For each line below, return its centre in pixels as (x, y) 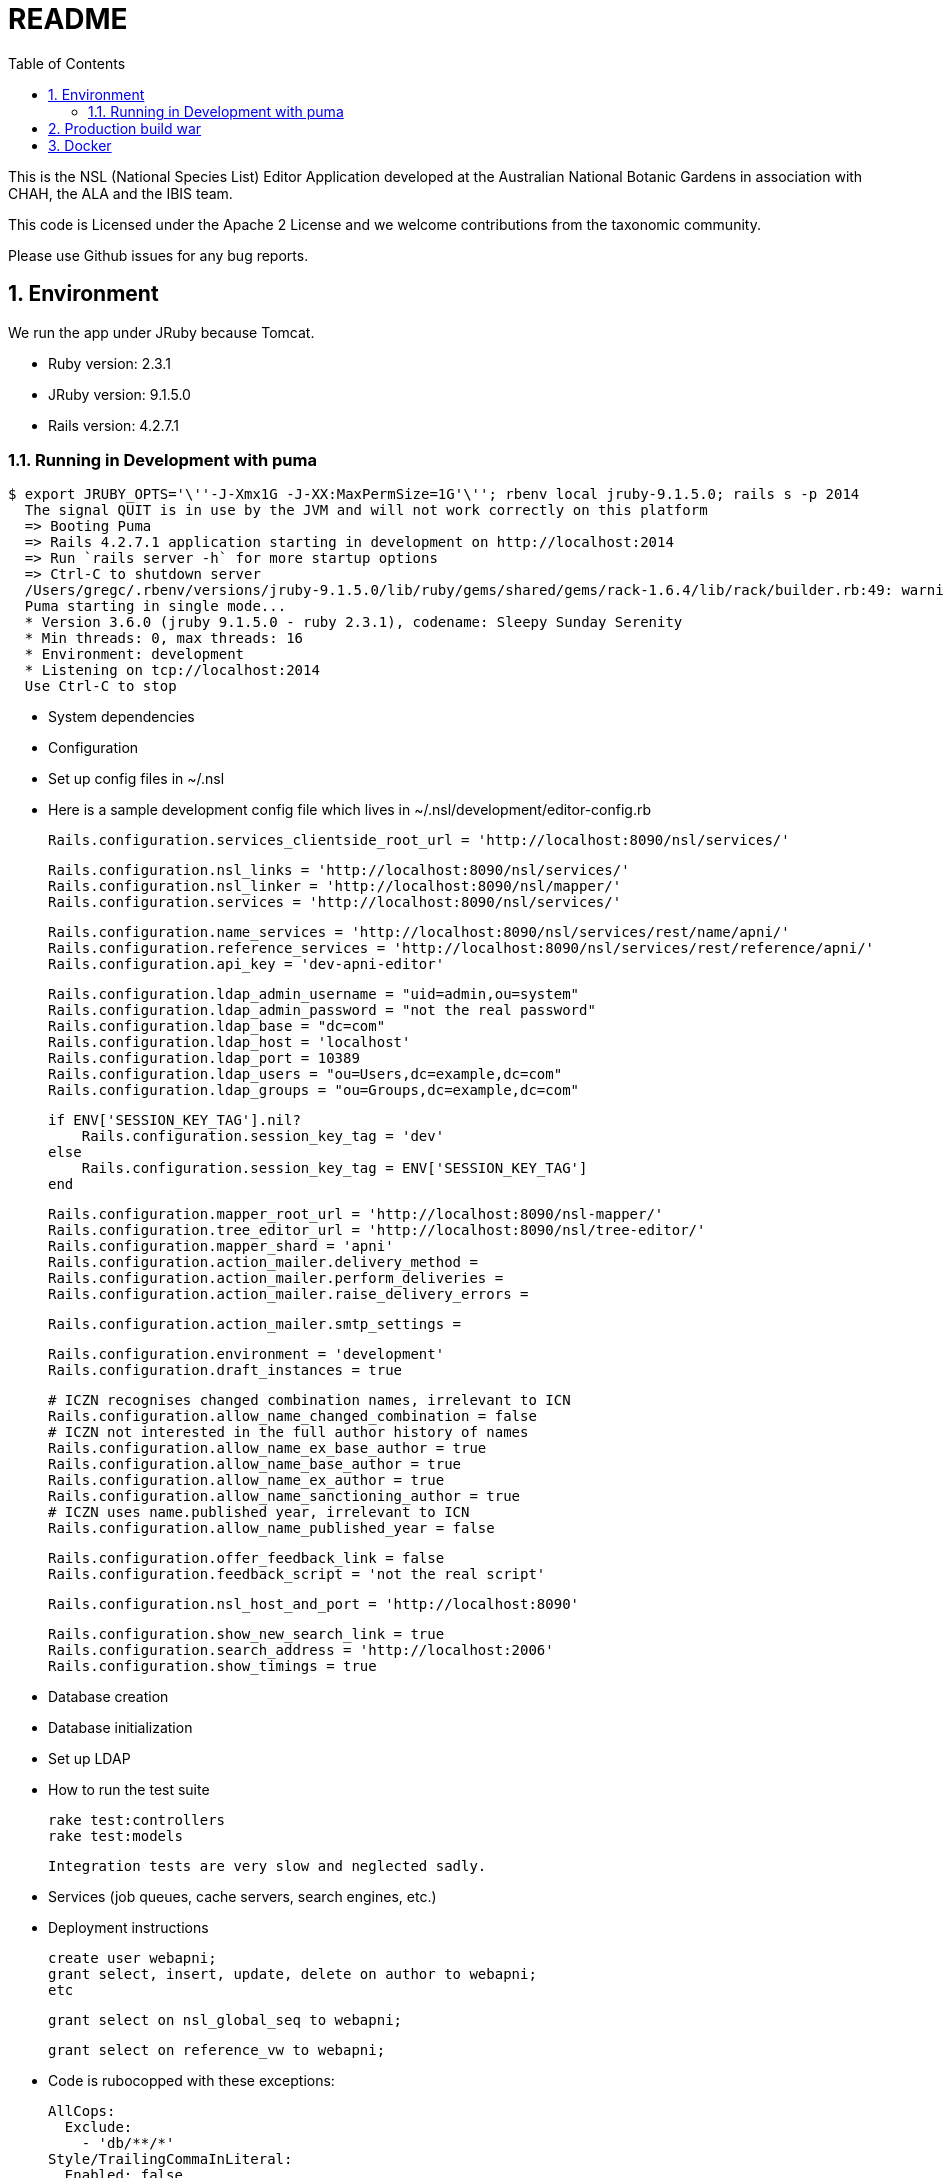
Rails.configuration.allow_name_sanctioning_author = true (284, 1496)
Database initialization (120, 1728)
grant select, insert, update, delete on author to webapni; (292, 1974)
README (68, 19)
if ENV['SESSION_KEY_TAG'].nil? (174, 1120)
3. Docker (80, 145)
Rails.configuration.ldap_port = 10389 (204, 1058)
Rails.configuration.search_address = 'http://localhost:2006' (301, 1650)
